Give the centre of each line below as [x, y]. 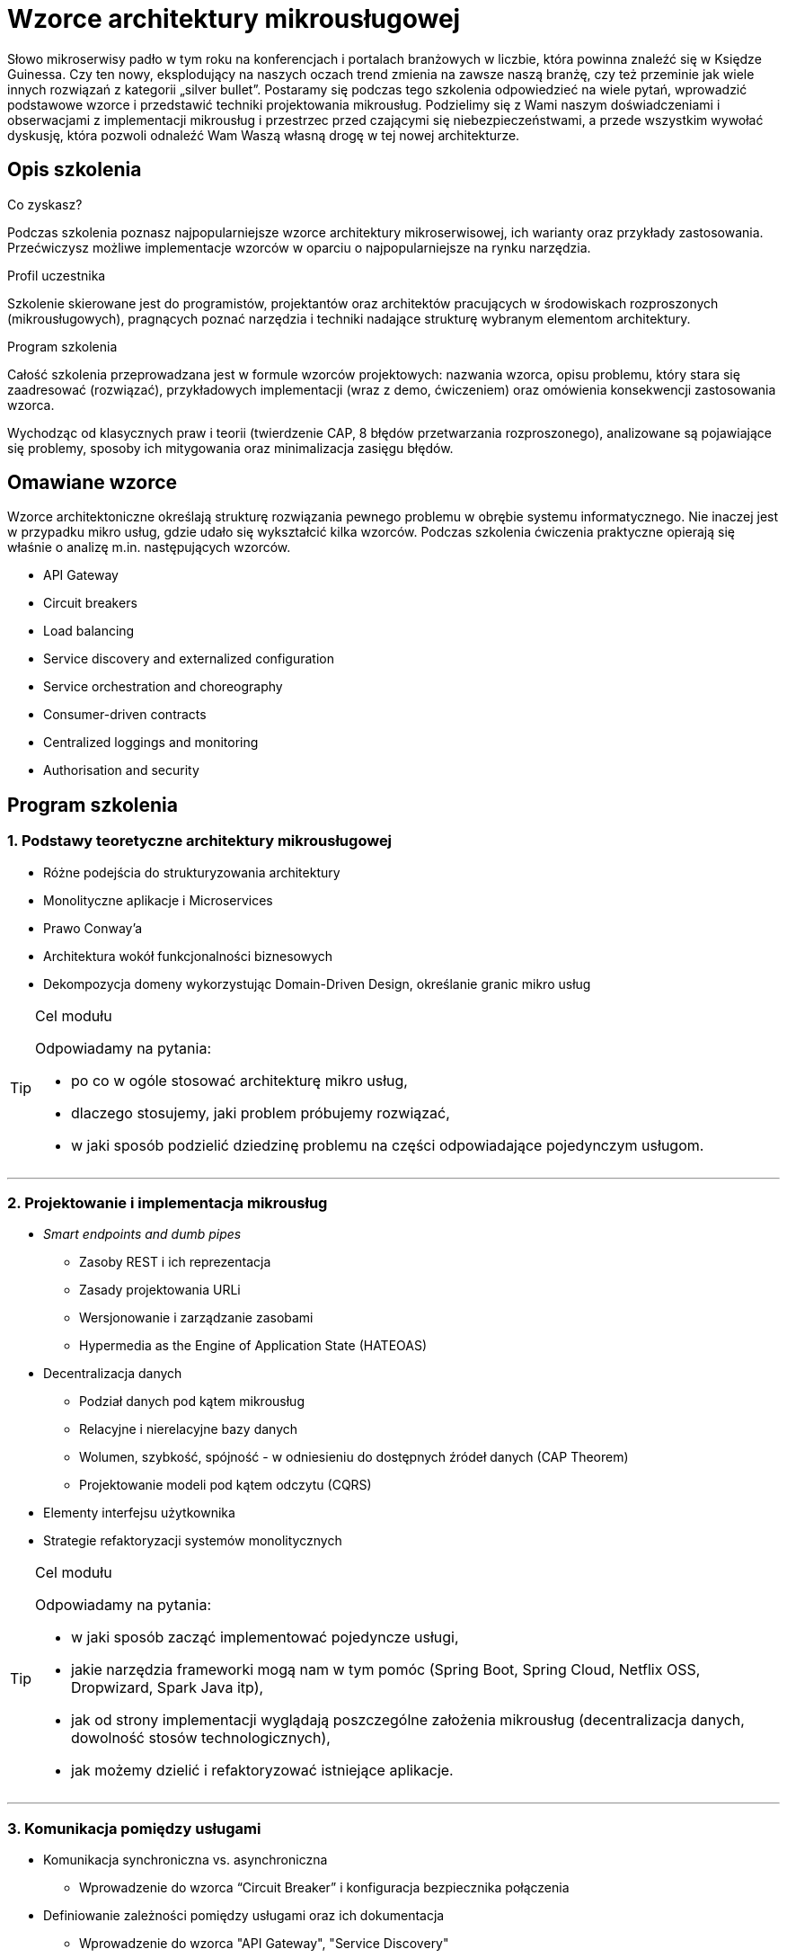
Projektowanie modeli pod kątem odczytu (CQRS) [225, 1485]
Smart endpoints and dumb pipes [142, 1234]
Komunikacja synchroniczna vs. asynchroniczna [186, 1860]
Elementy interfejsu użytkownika [139, 1513]
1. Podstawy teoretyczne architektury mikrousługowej [200, 841]
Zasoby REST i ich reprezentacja [175, 1262]
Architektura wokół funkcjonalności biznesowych [188, 956]
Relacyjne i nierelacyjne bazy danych [189, 1429]
